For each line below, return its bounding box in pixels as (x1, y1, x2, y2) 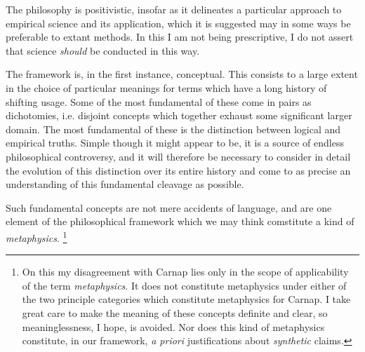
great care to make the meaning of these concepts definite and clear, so (22, 305, 328, 320)
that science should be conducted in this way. (6, 43, 200, 57)
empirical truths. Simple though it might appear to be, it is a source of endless (6, 135, 344, 150)
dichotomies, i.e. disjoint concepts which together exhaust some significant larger (6, 108, 352, 123)
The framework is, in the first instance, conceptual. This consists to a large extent (6, 67, 358, 81)
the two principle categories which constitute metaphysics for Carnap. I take (22, 292, 351, 306)
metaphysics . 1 (6, 228, 67, 245)
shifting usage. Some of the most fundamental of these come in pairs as (6, 94, 312, 109)
